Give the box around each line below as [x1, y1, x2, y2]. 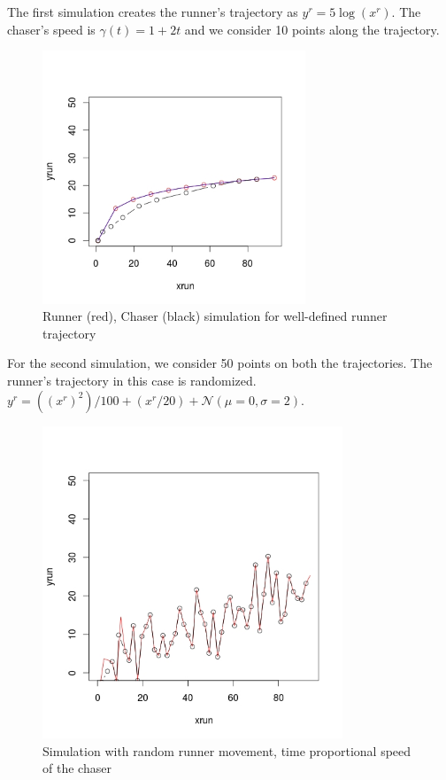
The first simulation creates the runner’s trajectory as [7, 3, 298, 20]
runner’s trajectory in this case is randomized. [7, 371, 257, 390]
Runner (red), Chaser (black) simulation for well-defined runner [42, 307, 388, 325]
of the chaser [42, 759, 111, 777]
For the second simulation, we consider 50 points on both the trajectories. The [7, 354, 433, 372]
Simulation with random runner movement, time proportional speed [42, 741, 411, 760]
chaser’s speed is [7, 19, 96, 38]
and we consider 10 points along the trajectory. [184, 19, 440, 38]
